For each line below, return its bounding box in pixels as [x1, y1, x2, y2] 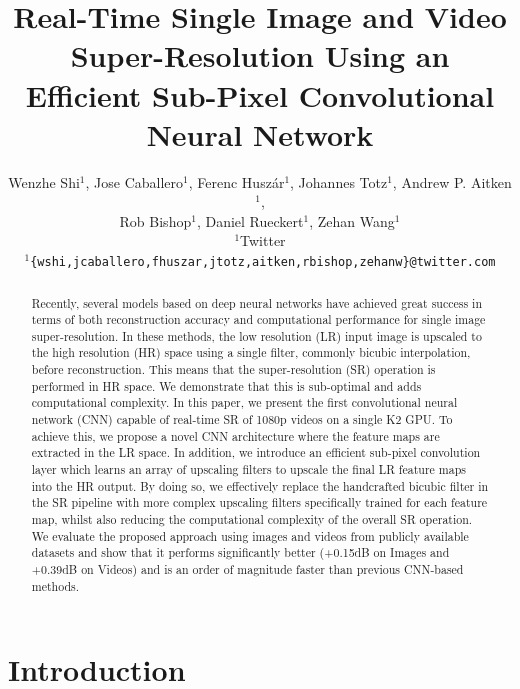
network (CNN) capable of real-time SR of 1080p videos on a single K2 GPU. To [31, 411, 453, 428]
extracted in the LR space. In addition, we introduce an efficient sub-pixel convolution [31, 444, 481, 461]
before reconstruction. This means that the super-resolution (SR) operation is [31, 361, 436, 378]
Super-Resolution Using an [70, 35, 450, 76]
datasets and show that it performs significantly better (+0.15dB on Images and [31, 544, 450, 561]
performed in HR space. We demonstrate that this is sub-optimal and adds [31, 377, 422, 394]
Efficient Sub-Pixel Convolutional [25, 74, 495, 115]
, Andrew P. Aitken [392, 171, 512, 192]
